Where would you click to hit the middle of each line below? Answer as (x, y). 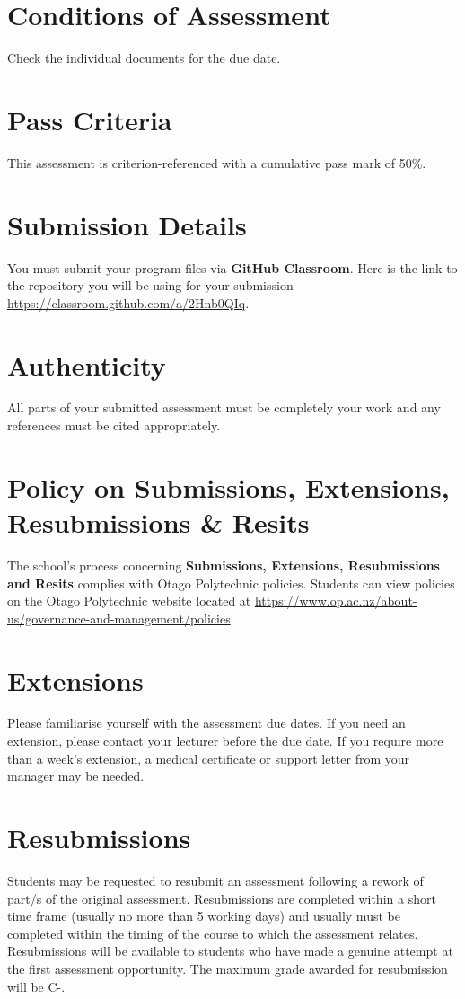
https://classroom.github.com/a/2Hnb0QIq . (128, 302)
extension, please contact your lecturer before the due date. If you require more (225, 741)
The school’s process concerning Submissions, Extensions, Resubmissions (224, 565)
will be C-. (36, 986)
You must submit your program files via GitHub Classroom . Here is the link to (232, 267)
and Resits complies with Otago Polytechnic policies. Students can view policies (231, 583)
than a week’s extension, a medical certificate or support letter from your (209, 758)
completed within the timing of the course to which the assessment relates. (213, 933)
